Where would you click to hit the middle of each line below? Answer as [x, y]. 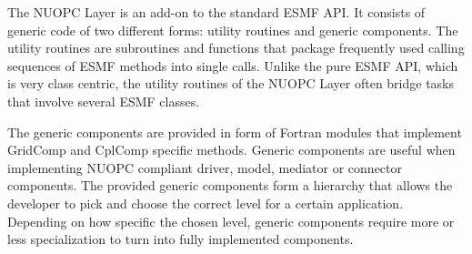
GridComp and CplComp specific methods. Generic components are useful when [231, 150]
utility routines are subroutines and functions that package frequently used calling [236, 48]
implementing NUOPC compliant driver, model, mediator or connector [205, 167]
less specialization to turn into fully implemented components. [181, 239]
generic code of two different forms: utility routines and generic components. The [233, 30]
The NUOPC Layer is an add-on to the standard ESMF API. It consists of [216, 12]
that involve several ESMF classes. [104, 101]
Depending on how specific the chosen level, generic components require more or [231, 221]
